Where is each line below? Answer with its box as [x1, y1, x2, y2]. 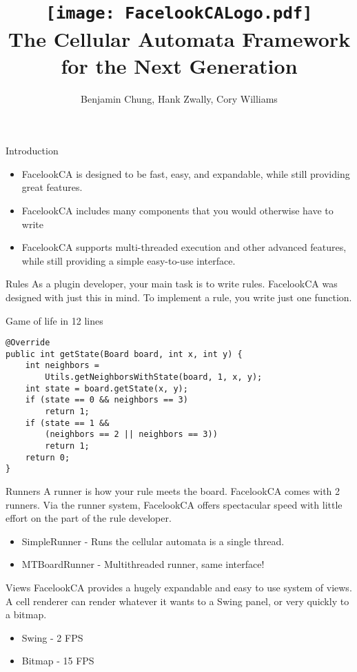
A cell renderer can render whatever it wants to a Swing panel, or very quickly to [6, 593, 349, 608]
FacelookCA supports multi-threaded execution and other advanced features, [21, 240, 347, 254]
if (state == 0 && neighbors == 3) [25, 395, 188, 405]
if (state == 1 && [25, 418, 110, 428]
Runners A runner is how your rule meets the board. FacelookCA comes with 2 [6, 484, 340, 498]
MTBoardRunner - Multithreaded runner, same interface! [21, 557, 265, 571]
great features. [21, 180, 83, 194]
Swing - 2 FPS [21, 630, 83, 644]
